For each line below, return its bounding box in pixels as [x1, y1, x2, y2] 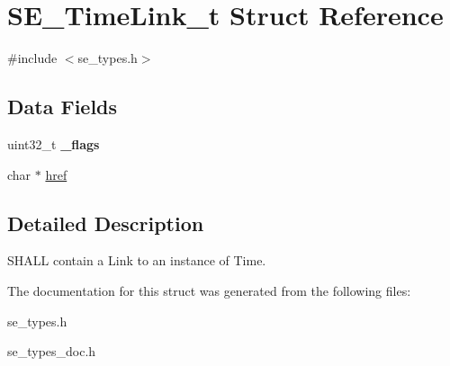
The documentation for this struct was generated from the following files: [7, 281, 411, 299]
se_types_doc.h [7, 342, 96, 361]
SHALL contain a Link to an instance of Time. [7, 251, 266, 270]
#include [7, 49, 58, 67]
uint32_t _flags [7, 134, 100, 153]
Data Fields [7, 93, 118, 121]
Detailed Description [7, 209, 204, 237]
